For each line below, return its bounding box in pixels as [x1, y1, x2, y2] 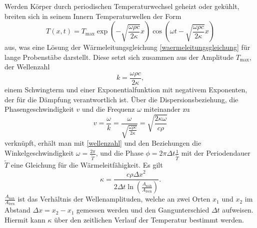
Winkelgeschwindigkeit [4, 148, 74, 158]
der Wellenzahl [4, 61, 50, 72]
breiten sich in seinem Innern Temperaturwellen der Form [4, 10, 181, 21]
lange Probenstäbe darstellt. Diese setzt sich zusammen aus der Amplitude [4, 51, 233, 62]
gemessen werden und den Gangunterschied [76, 205, 209, 215]
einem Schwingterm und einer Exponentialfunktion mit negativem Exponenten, [4, 84, 247, 95]
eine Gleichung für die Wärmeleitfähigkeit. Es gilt [10, 160, 163, 170]
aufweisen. [222, 205, 253, 215]
